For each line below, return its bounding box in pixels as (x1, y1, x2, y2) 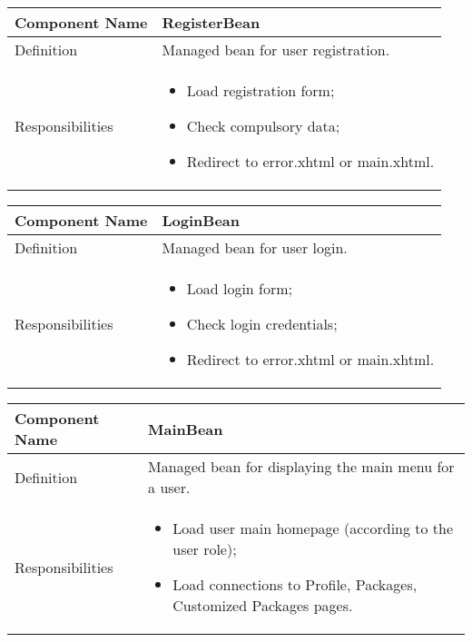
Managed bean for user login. (162, 237, 348, 258)
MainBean (148, 418, 223, 440)
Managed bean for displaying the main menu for (148, 456, 455, 477)
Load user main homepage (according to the (172, 518, 454, 538)
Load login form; (186, 278, 292, 299)
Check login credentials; (186, 313, 338, 334)
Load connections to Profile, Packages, (172, 574, 418, 595)
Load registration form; (186, 80, 335, 101)
